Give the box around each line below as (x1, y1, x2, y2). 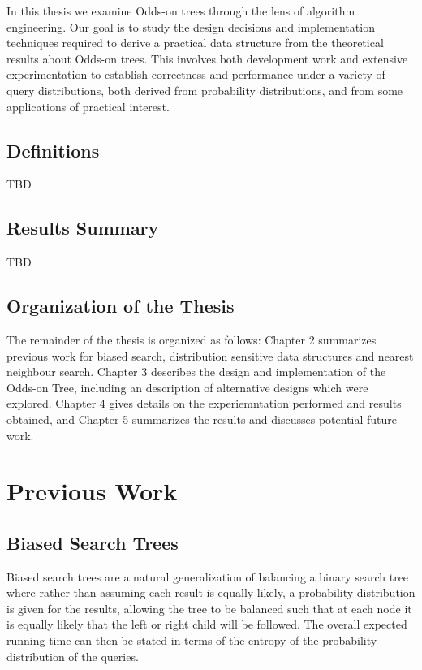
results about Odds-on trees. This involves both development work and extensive (6, 50, 408, 67)
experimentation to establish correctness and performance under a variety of (6, 66, 385, 83)
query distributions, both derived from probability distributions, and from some (6, 81, 403, 98)
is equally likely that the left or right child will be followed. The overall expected (6, 616, 407, 633)
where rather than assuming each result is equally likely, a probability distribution (6, 584, 416, 601)
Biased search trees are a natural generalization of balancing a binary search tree (6, 568, 409, 585)
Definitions (6, 137, 100, 162)
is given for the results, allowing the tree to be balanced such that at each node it (6, 599, 412, 616)
